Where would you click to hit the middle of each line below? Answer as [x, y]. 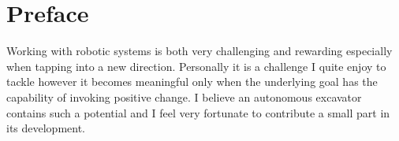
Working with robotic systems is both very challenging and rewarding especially [199, 51]
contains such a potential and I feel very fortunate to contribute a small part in [198, 112]
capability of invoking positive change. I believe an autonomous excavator [184, 96]
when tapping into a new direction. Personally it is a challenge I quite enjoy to [196, 66]
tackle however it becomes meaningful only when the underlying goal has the [192, 82]
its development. [46, 128]
